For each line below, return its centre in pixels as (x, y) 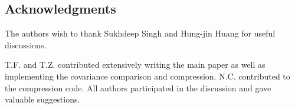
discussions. (26, 44)
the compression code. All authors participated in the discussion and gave (138, 87)
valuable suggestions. (42, 99)
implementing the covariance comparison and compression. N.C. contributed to (147, 76)
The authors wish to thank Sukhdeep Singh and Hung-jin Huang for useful (140, 33)
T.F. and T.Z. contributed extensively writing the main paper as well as (135, 65)
